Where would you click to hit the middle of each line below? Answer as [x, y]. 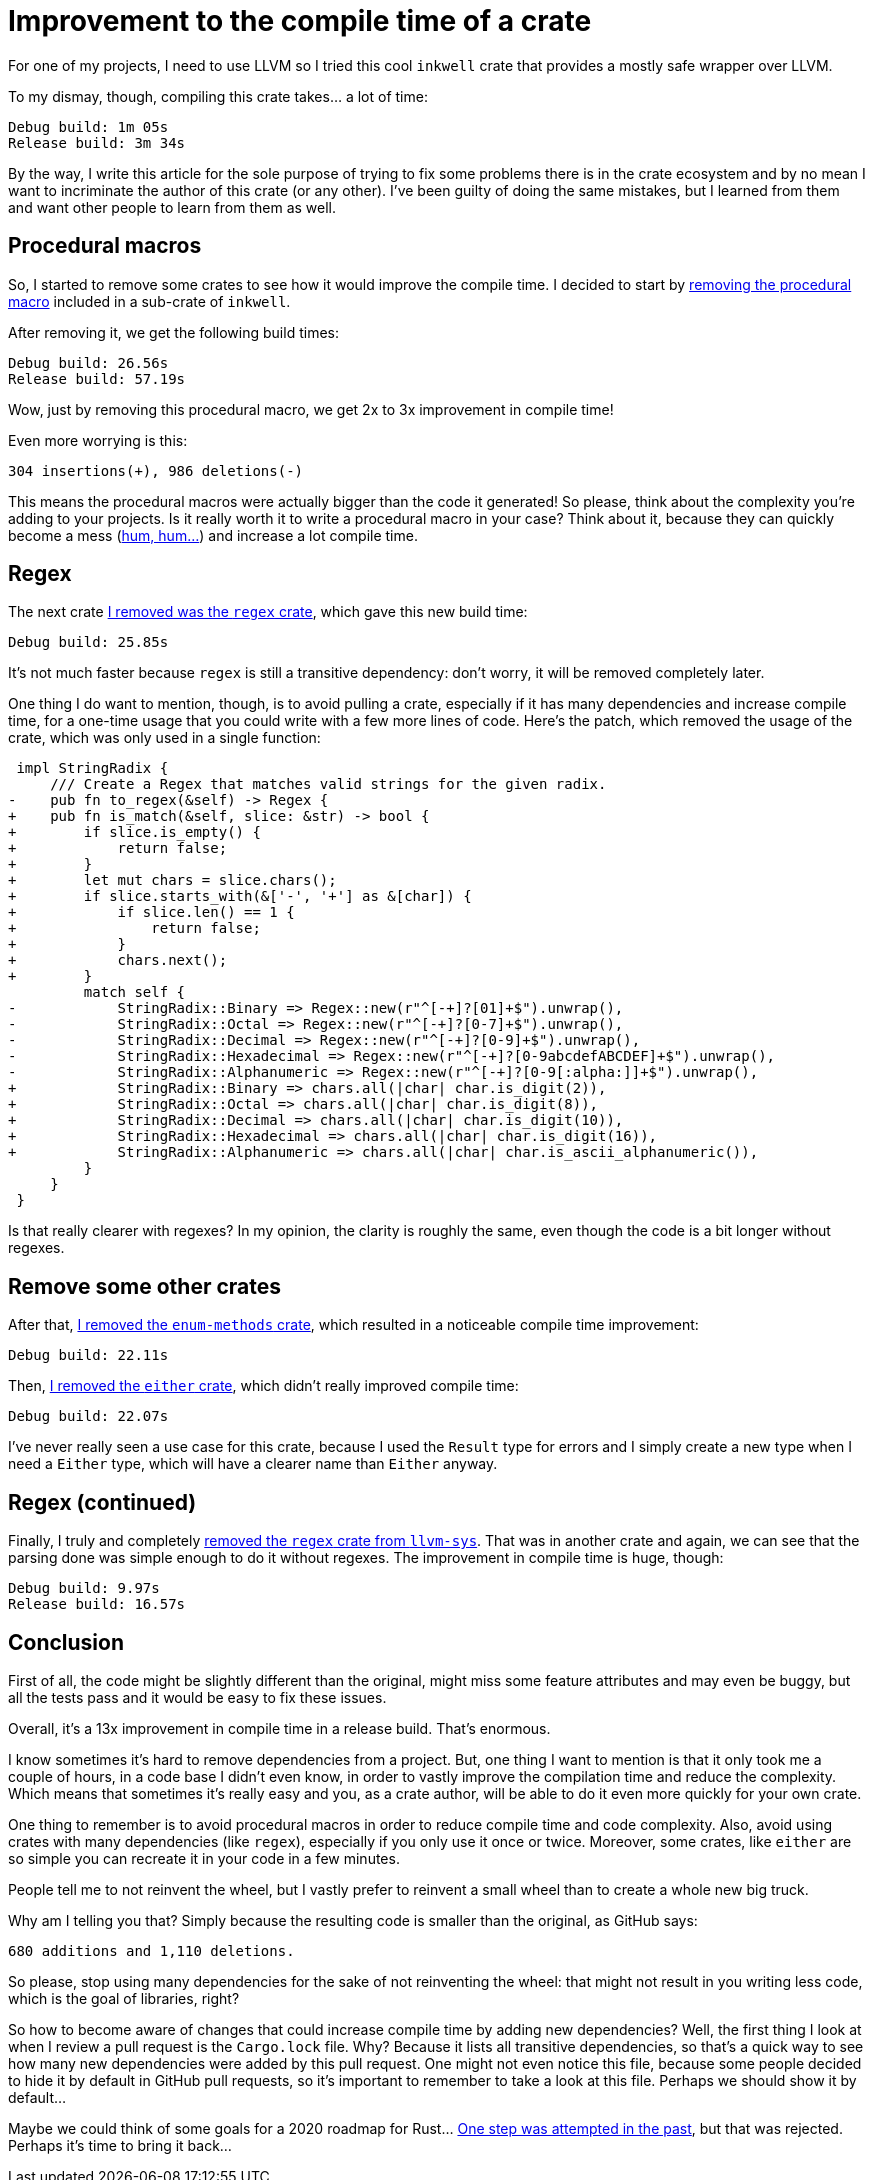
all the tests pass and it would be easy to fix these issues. [197, 1697]
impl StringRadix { [92, 768]
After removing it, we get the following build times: [173, 332]
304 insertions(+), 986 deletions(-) [156, 470]
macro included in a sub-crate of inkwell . [149, 301]
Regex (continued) [102, 1502]
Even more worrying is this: [98, 440]
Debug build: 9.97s [84, 1588]
